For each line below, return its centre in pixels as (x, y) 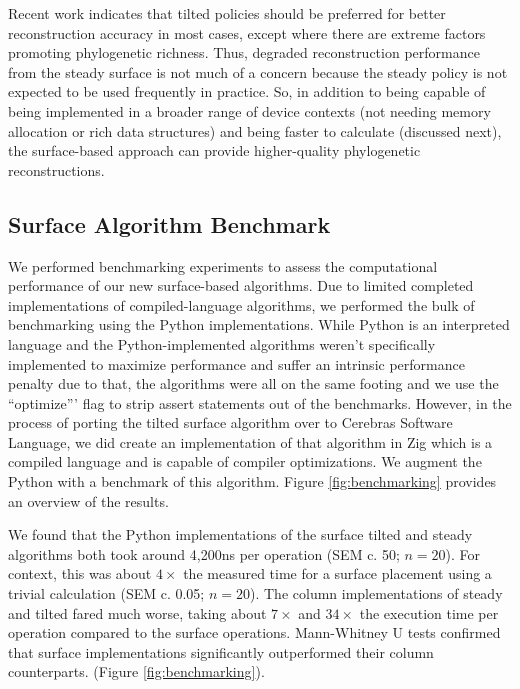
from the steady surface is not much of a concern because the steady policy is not (258, 71)
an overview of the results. (88, 500)
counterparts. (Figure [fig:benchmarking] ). (136, 671)
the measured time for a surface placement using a (337, 573)
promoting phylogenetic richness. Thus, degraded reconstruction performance (244, 52)
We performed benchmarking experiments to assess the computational (223, 265)
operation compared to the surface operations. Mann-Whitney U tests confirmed (254, 632)
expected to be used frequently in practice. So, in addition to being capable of (247, 91)
